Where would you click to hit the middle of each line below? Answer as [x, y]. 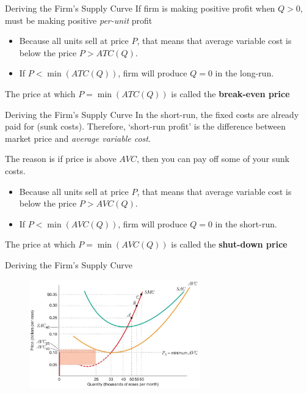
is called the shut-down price [229, 244]
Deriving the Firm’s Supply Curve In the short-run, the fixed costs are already [152, 114]
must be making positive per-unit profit [79, 20]
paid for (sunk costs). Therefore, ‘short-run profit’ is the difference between [145, 126]
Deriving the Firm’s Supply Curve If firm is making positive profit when [140, 8]
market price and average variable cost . [78, 138]
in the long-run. [244, 73]
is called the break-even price [230, 93]
